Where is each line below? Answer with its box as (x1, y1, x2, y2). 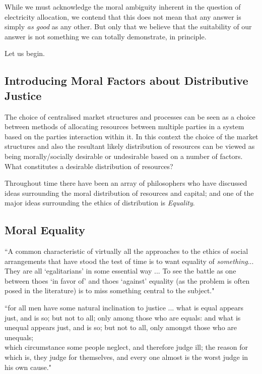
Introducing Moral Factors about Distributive (5, 73, 248, 88)
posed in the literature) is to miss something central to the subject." (5, 285, 215, 296)
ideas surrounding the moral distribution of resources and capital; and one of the (5, 187, 254, 198)
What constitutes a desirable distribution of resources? (5, 161, 173, 171)
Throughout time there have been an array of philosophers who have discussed (5, 178, 247, 188)
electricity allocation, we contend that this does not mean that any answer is (5, 11, 241, 22)
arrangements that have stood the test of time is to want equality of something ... (5, 255, 254, 266)
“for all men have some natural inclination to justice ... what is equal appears (5, 302, 244, 313)
